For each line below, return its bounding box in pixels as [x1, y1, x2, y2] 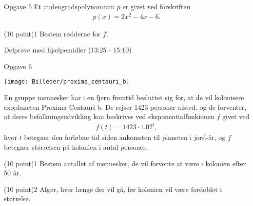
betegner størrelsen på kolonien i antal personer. [4, 142, 148, 152]
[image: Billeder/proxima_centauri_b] [4, 78, 130, 86]
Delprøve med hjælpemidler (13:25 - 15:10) [4, 45, 132, 55]
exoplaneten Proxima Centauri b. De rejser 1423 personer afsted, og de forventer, [4, 102, 247, 112]
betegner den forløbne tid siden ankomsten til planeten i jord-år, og [24, 132, 226, 142]
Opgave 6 [4, 61, 32, 71]
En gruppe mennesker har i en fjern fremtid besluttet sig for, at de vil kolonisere [4, 92, 244, 103]
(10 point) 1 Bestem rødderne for [4, 28, 101, 38]
